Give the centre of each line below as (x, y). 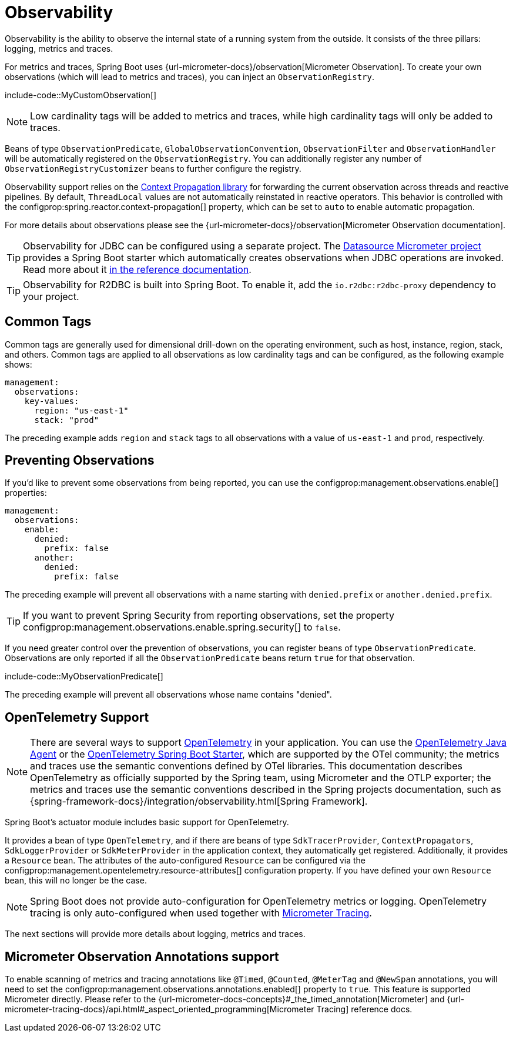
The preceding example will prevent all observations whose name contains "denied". (168, 695)
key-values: (52, 401)
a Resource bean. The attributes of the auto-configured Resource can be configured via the (185, 861)
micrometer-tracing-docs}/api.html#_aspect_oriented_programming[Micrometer (160, 1009)
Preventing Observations (80, 461)
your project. (51, 296)
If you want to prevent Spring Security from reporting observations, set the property (209, 616)
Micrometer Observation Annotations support (142, 956)
